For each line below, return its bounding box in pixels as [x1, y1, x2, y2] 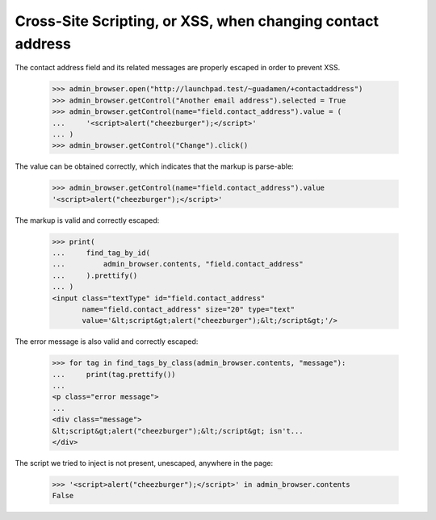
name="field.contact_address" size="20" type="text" [82, 304, 296, 314]
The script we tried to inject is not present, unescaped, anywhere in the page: [15, 459, 274, 468]
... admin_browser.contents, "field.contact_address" [52, 259, 304, 269]
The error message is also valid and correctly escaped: [15, 337, 199, 346]
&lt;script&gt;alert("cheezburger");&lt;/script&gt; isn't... [52, 426, 304, 435]
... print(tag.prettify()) [52, 370, 177, 379]
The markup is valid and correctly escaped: [15, 215, 160, 225]
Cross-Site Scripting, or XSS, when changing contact [15, 12, 379, 30]
